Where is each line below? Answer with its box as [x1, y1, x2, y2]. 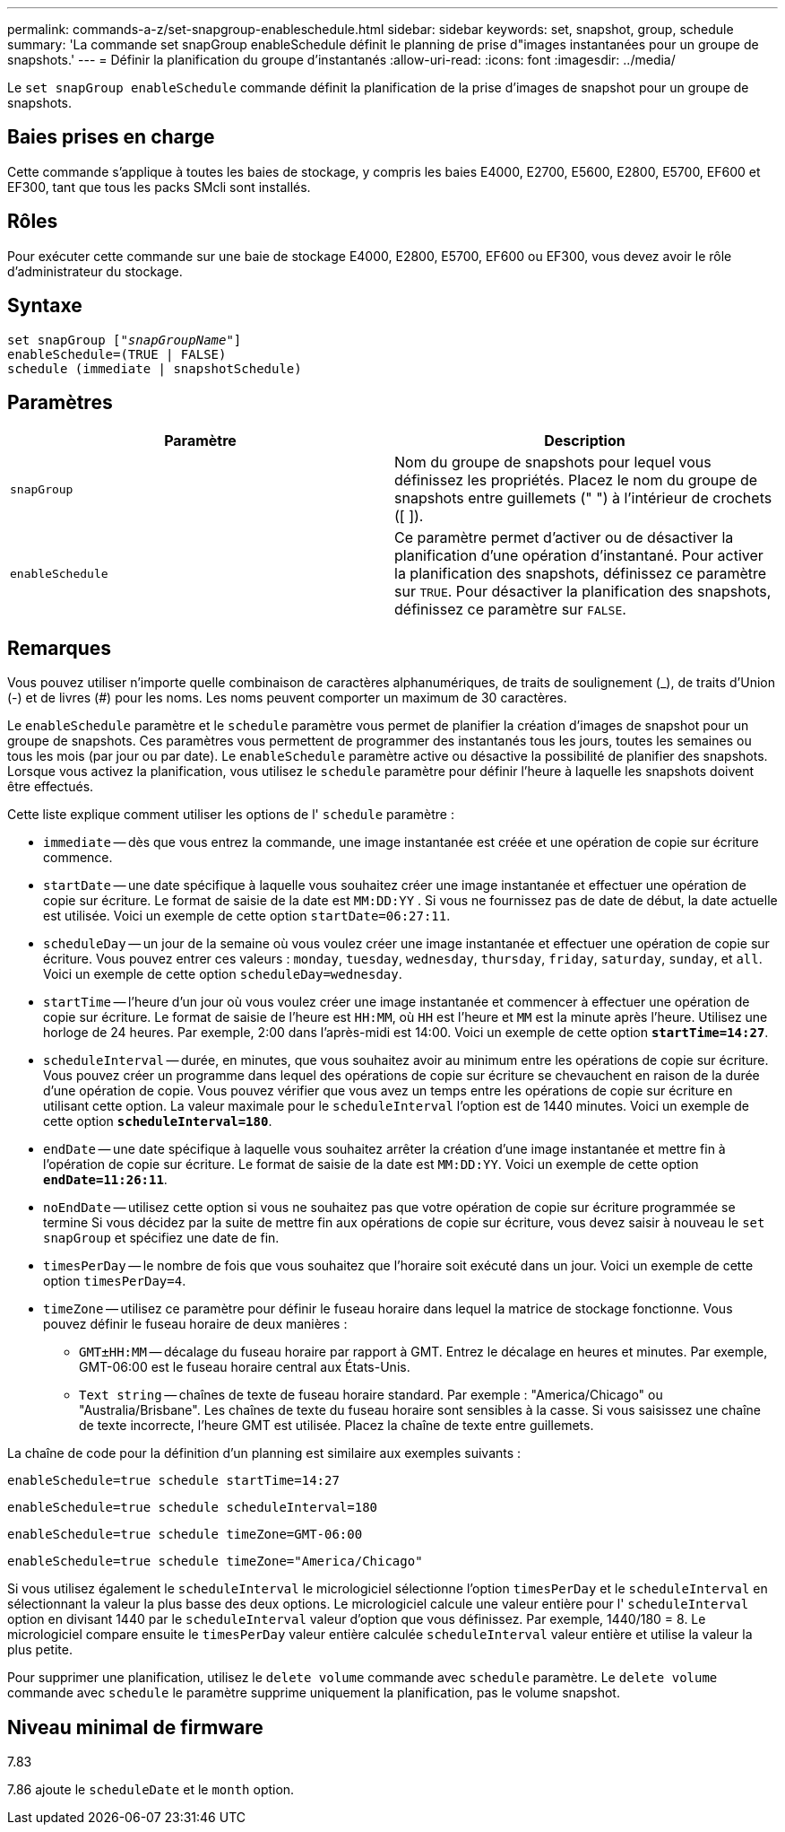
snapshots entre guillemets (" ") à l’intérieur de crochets [394, 489, 772, 508]
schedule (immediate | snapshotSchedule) [7, 361, 302, 376]
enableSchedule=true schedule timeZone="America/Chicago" [7, 1554, 423, 1569]
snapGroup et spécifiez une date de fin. [43, 1230, 280, 1246]
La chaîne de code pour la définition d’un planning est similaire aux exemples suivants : [7, 1445, 522, 1461]
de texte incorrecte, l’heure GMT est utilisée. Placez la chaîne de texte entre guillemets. [79, 1418, 594, 1434]
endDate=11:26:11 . [43, 1172, 168, 1188]
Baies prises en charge [7, 126, 215, 149]
